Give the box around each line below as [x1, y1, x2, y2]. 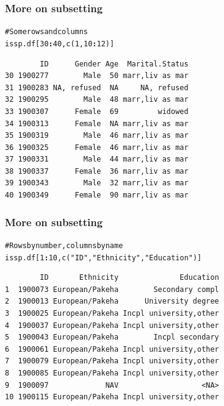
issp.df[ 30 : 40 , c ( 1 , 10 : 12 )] [5, 39, 115, 48]
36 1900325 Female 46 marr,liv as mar [5, 143, 189, 152]
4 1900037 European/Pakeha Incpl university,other [5, 321, 219, 330]
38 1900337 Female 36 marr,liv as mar [5, 166, 189, 176]
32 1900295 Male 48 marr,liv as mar [5, 95, 189, 104]
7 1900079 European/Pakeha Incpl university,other [5, 357, 219, 366]
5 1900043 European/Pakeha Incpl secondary [5, 333, 219, 342]
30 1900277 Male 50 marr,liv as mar [5, 71, 189, 80]
